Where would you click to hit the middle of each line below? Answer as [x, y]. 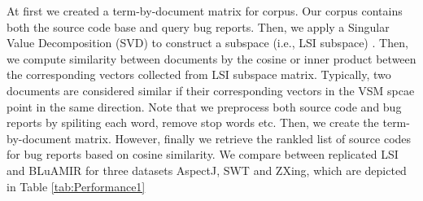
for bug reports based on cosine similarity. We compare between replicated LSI [203, 154]
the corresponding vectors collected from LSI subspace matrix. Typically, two [199, 74]
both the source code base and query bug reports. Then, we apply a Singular [198, 26]
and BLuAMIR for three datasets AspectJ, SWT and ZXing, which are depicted [207, 170]
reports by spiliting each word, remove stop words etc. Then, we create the [193, 122]
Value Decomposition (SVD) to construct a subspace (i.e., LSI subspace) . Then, [207, 43]
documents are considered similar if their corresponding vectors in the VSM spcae [211, 90]
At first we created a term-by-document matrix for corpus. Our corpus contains [205, 11]
